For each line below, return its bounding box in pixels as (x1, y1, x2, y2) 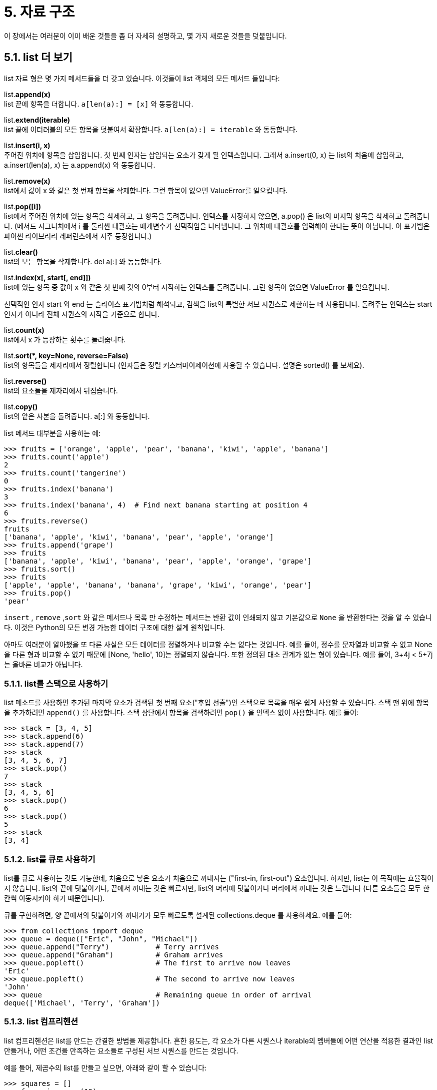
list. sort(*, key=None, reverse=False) (4, 351, 128, 360)
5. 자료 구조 (4, 4, 75, 21)
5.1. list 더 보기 (4, 51, 72, 64)
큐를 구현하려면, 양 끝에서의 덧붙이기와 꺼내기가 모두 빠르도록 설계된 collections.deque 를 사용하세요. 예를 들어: (4, 911, 352, 920)
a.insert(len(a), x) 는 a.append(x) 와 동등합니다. (4, 160, 155, 169)
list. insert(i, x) (4, 141, 50, 150)
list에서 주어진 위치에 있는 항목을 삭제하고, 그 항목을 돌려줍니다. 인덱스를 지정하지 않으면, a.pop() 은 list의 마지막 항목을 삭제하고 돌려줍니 (4, 211, 429, 220)
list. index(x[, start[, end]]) (4, 273, 91, 282)
